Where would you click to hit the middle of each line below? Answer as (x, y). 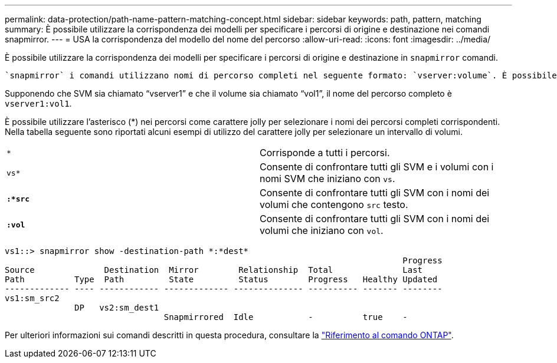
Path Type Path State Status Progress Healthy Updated (221, 279)
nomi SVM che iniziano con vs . (327, 179)
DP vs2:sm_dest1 (117, 308)
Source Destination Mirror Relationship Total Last (214, 270)
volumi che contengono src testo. (334, 204)
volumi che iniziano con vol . (322, 230)
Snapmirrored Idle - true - (286, 317)
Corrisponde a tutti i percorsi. (325, 153)
